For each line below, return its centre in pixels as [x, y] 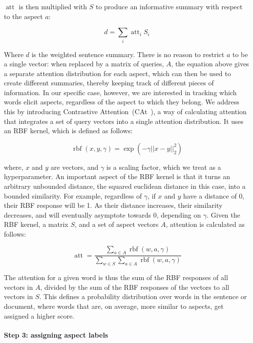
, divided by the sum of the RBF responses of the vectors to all [135, 287]
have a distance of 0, [214, 195]
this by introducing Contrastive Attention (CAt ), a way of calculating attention [125, 111]
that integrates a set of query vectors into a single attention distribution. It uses [124, 121]
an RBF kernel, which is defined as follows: [68, 131]
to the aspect [23, 16]
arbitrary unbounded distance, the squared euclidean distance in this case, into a [125, 186]
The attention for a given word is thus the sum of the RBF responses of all [116, 277]
